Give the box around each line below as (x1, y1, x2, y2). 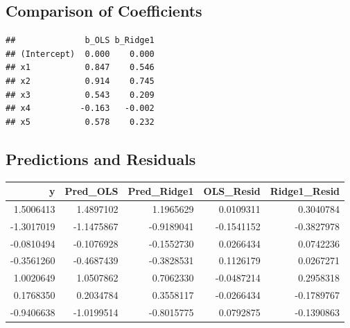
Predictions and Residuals (6, 148, 196, 169)
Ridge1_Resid (270, 184, 340, 198)
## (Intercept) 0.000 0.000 (6, 49, 155, 59)
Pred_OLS (64, 184, 119, 198)
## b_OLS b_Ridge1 (6, 35, 155, 46)
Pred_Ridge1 (128, 184, 194, 198)
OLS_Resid (203, 184, 261, 198)
